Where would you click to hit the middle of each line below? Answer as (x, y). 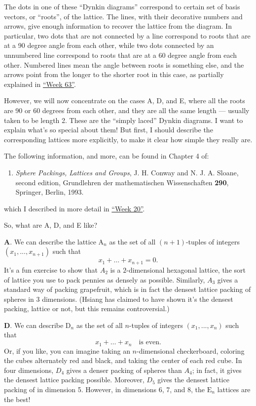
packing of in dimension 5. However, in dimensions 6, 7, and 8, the (105, 389)
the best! (17, 399)
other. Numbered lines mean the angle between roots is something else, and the (124, 64)
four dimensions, (29, 370)
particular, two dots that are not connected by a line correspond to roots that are (127, 35)
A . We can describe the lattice (50, 241)
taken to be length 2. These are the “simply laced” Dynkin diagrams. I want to (124, 120)
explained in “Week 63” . (40, 84)
